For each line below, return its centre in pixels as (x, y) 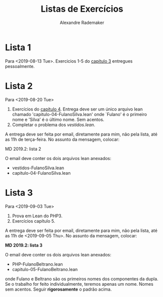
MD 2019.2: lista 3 (24, 245)
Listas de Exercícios (82, 9)
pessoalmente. (20, 66)
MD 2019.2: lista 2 (23, 149)
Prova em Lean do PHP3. (37, 216)
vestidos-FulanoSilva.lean (38, 168)
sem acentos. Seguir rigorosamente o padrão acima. (59, 289)
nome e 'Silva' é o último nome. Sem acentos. (58, 119)
